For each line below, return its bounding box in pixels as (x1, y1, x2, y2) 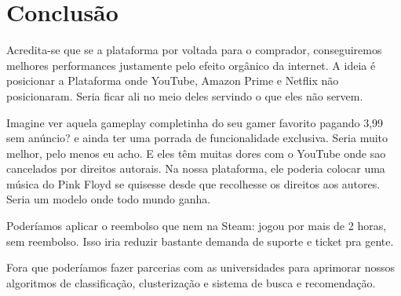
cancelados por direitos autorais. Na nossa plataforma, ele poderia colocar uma (6, 160, 385, 177)
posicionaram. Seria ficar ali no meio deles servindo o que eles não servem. (6, 87, 363, 104)
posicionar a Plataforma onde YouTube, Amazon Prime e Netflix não (6, 72, 339, 89)
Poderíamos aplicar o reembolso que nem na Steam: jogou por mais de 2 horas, (6, 217, 387, 234)
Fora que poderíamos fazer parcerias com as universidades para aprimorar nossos (6, 259, 396, 276)
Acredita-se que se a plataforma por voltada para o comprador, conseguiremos (6, 42, 382, 58)
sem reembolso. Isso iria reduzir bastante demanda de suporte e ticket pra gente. (6, 232, 394, 249)
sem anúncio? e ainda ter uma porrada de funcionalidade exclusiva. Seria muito (6, 130, 388, 146)
